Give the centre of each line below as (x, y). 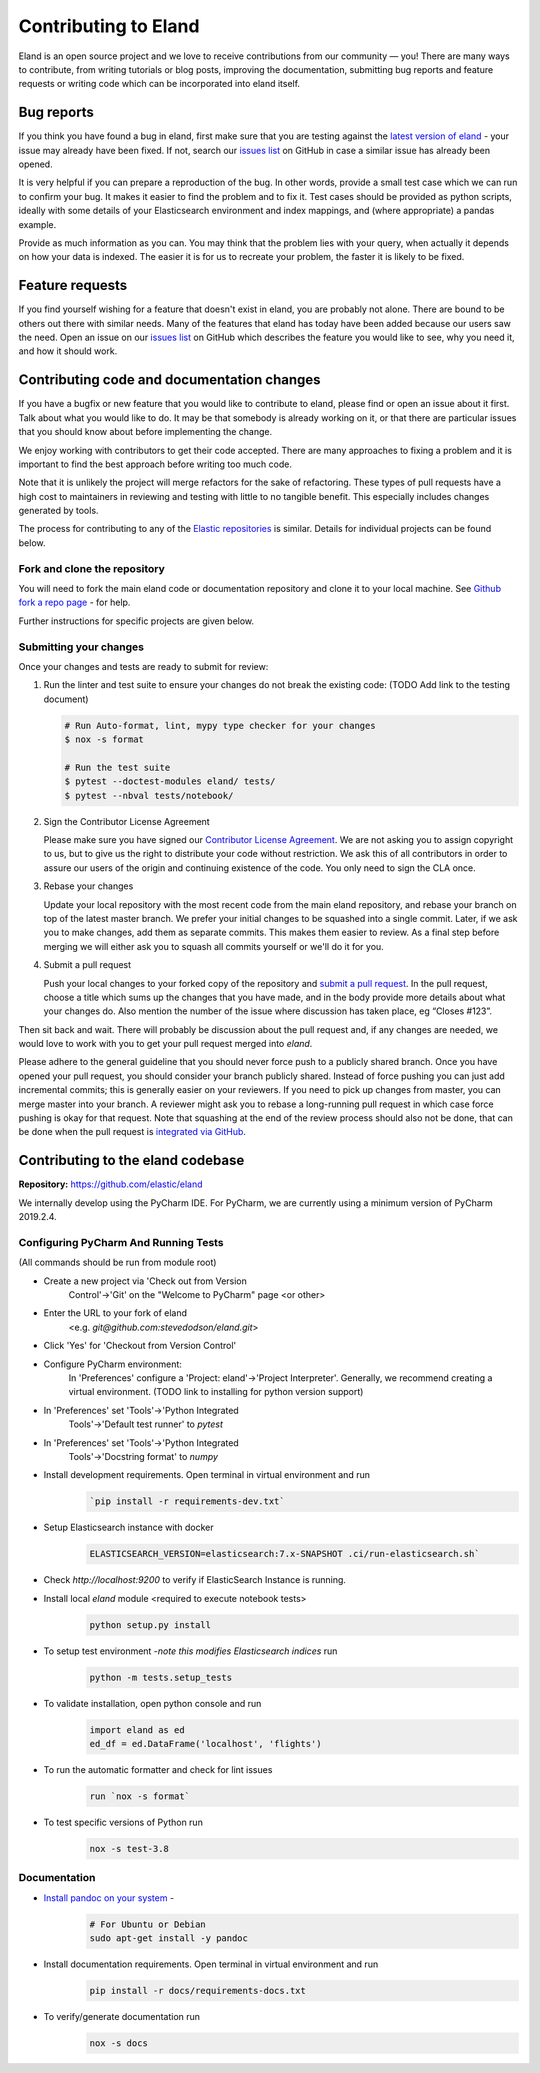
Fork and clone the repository (91, 568)
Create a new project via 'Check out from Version (145, 1281)
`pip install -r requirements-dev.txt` (187, 1501)
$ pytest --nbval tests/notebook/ (149, 795)
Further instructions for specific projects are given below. (136, 621)
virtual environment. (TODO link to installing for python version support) (216, 1392)
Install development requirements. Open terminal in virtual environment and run (206, 1475)
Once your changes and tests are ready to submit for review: (143, 666)
